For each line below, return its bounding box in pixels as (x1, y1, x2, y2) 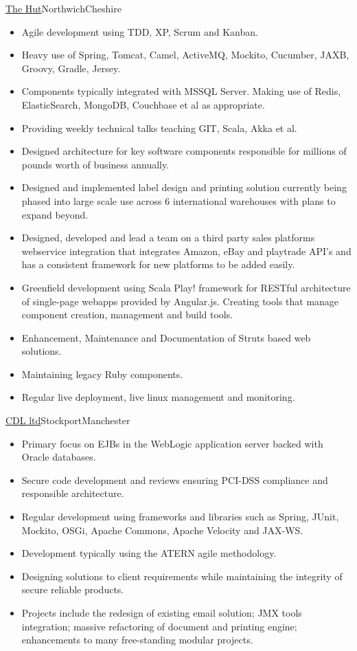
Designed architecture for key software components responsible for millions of (21, 144, 347, 158)
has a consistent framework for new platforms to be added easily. (21, 257, 295, 272)
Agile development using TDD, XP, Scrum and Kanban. (21, 24, 258, 38)
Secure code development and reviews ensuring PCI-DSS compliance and (21, 472, 328, 487)
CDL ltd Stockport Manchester (5, 413, 130, 428)
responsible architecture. (21, 486, 124, 500)
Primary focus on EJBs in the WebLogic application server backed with (21, 436, 323, 450)
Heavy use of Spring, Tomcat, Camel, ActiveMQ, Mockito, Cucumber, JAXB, (21, 47, 349, 62)
